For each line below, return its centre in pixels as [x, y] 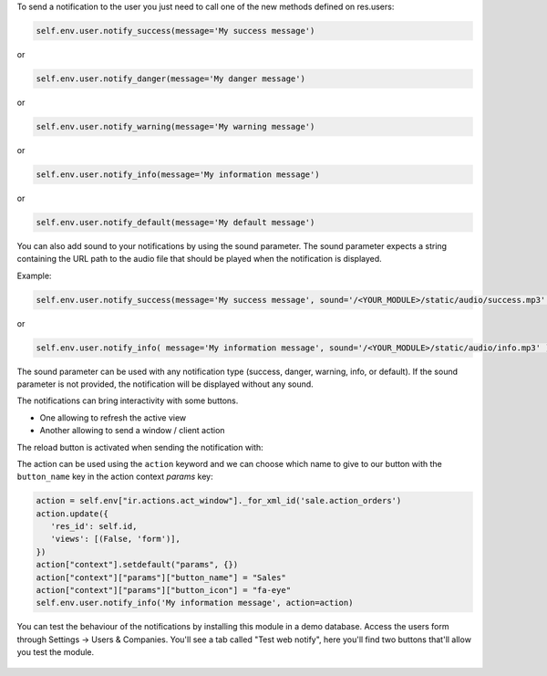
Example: [34, 276]
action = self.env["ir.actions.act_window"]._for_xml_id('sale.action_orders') [219, 501]
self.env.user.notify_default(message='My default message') [175, 222]
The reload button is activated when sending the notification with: [140, 447]
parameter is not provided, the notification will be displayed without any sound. [165, 384]
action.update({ [72, 514]
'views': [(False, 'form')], [116, 539]
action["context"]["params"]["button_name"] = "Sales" [161, 577]
